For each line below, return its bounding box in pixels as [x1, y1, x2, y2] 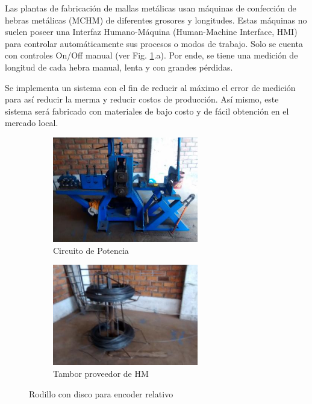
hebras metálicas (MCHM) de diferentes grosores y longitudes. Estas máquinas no [5, 13, 307, 26]
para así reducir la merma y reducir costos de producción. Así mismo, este [5, 93, 279, 106]
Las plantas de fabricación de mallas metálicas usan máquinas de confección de [5, 2, 296, 14]
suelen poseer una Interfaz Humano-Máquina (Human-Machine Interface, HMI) [5, 25, 298, 38]
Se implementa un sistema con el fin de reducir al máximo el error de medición [5, 81, 296, 93]
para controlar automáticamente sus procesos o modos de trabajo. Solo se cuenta [5, 37, 303, 49]
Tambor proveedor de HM [53, 367, 149, 380]
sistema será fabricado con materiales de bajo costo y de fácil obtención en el [5, 104, 289, 117]
